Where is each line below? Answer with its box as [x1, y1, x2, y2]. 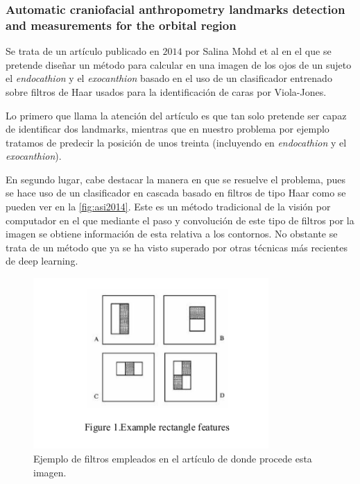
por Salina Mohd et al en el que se [185, 44, 332, 58]
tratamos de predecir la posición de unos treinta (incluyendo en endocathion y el [6, 135, 347, 149]
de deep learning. [6, 253, 78, 268]
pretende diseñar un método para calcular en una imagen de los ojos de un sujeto [6, 57, 352, 72]
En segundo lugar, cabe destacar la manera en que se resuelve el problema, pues [6, 172, 345, 186]
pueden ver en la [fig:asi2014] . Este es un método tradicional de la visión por [6, 199, 331, 214]
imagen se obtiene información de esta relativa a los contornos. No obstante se [6, 226, 338, 241]
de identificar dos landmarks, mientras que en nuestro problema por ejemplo [6, 122, 329, 136]
